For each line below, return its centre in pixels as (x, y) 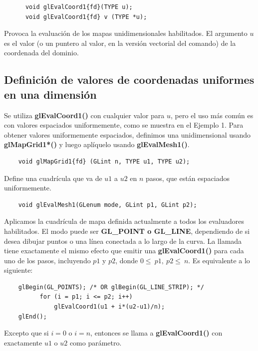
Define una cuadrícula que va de (53, 178)
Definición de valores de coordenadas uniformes (129, 80)
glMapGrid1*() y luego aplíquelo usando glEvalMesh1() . (97, 144)
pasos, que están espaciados (188, 178)
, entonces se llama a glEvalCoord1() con (156, 333)
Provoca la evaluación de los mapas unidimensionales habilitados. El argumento (126, 33)
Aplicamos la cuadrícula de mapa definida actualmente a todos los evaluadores (124, 221)
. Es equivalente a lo (219, 260)
